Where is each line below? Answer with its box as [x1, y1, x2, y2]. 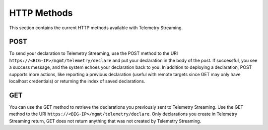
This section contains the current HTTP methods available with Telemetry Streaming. [9, 25, 183, 31]
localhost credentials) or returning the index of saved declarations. [9, 78, 145, 84]
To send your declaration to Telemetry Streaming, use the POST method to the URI [9, 50, 178, 56]
